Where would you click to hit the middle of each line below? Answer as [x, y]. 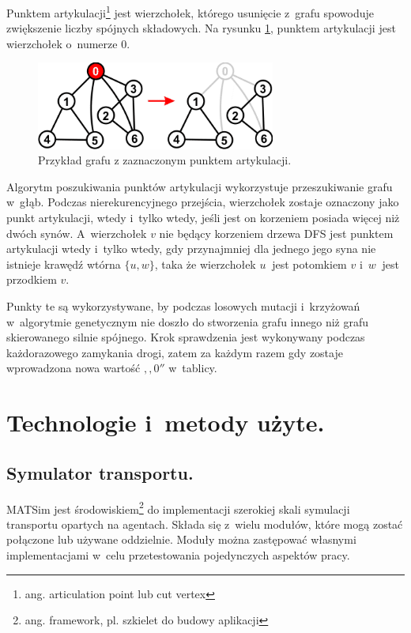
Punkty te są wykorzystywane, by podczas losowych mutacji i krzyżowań [183, 306]
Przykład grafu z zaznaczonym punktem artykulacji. [165, 160]
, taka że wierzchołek [205, 264]
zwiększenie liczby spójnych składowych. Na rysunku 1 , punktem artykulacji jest [201, 28]
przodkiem [32, 279]
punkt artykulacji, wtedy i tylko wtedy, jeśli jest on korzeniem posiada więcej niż [203, 218]
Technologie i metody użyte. [166, 422]
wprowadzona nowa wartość [74, 368]
